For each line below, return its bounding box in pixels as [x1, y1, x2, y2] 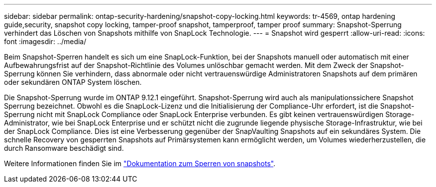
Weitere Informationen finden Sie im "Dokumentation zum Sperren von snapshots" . [4, 159, 276, 168]
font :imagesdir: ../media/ [4, 37, 87, 46]
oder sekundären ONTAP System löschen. [4, 78, 142, 86]
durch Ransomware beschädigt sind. [4, 144, 124, 152]
